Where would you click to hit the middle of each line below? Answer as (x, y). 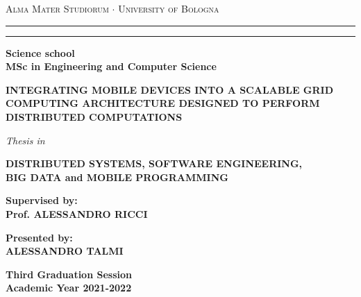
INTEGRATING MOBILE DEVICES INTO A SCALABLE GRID (170, 89)
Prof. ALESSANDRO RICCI (77, 213)
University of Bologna (169, 8)
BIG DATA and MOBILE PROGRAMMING (117, 177)
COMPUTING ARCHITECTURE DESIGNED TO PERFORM (163, 103)
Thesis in (25, 140)
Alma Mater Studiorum (57, 8)
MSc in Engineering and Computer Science (111, 66)
